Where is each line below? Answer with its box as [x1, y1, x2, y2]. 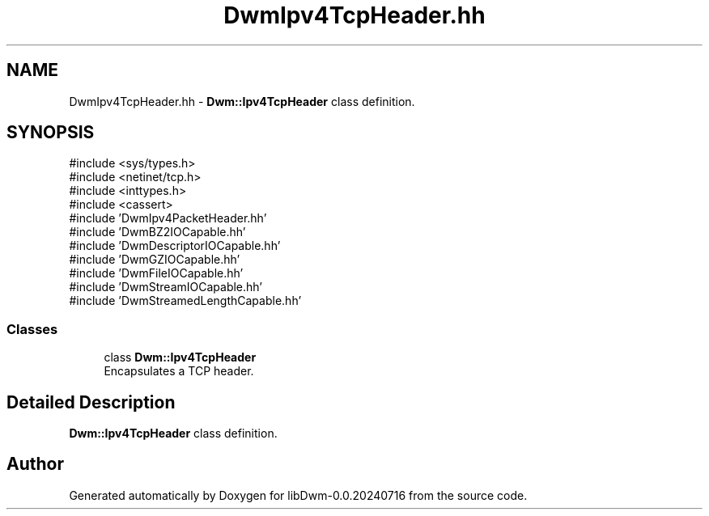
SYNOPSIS [6, 122, 95, 143]
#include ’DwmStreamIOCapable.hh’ [69, 280, 262, 294]
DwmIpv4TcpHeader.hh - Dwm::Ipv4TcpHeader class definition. [69, 94, 415, 108]
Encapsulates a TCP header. [104, 364, 254, 379]
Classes [6, 320, 58, 337]
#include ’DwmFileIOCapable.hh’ [69, 266, 244, 281]
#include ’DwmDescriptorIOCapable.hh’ [69, 239, 281, 253]
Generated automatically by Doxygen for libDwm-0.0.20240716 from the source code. [69, 488, 528, 502]
